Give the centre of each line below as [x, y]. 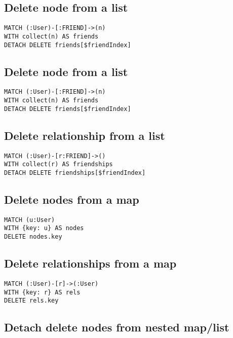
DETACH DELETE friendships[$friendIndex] [75, 173]
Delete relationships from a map [90, 263]
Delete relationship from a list [85, 135]
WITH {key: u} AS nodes [44, 228]
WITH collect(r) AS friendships [59, 164]
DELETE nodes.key [33, 237]
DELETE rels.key [31, 301]
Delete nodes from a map [72, 199]
